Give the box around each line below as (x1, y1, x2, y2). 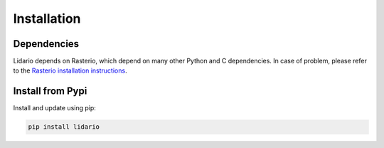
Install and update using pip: (13, 104, 96, 112)
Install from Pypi (13, 85, 87, 97)
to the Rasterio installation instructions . (13, 66, 127, 75)
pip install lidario (28, 123, 100, 131)
